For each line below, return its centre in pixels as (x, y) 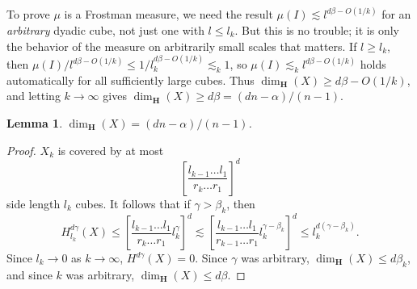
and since (29, 274)
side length (34, 203)
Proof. (21, 150)
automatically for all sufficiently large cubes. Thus (131, 80)
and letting (34, 96)
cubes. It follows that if (133, 203)
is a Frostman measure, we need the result (168, 14)
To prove (28, 14)
